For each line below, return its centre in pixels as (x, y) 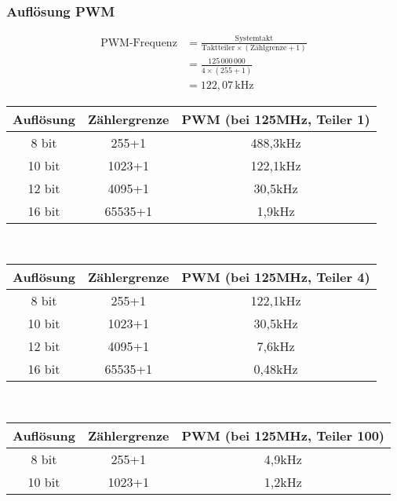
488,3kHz (276, 142)
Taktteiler (218, 48)
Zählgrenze (268, 48)
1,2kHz (283, 482)
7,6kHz (276, 346)
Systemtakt (254, 39)
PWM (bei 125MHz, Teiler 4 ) (276, 277)
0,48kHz (276, 369)
